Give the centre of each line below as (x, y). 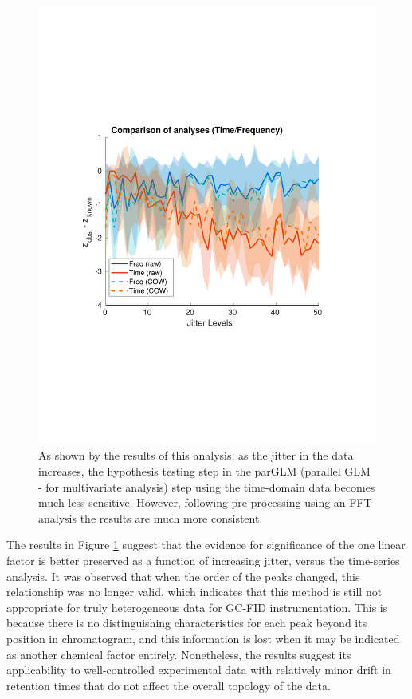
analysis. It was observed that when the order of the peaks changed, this (183, 576)
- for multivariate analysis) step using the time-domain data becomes (207, 486)
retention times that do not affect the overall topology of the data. (169, 685)
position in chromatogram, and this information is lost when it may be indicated (203, 639)
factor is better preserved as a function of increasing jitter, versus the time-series (203, 561)
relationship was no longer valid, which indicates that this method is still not (194, 592)
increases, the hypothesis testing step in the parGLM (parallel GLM (204, 471)
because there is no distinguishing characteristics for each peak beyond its (187, 623)
